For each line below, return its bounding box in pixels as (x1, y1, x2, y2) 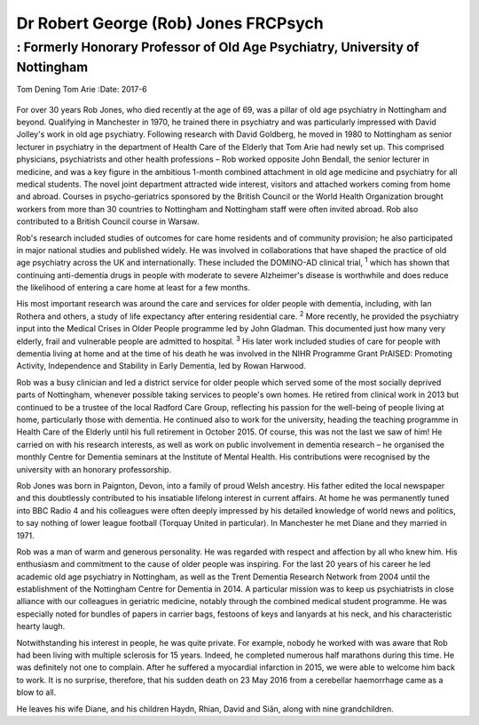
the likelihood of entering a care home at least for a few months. (16, 283, 251, 293)
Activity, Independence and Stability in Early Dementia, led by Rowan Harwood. (16, 361, 306, 371)
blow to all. (16, 687, 57, 697)
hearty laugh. (16, 621, 66, 632)
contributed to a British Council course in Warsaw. (16, 216, 200, 227)
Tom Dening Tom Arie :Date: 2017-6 (16, 84, 148, 95)
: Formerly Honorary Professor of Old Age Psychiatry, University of (16, 39, 420, 55)
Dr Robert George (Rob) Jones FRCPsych (16, 13, 324, 33)
